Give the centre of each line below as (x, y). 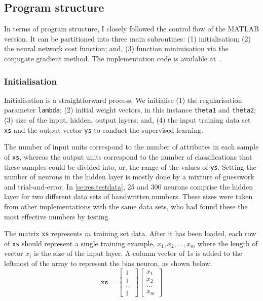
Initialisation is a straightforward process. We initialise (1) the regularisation (123, 100)
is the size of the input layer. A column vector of (109, 253)
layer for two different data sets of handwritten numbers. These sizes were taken (128, 196)
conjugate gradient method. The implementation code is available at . (113, 58)
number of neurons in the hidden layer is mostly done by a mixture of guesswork (129, 177)
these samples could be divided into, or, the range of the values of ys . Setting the (130, 166)
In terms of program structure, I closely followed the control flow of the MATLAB (131, 29)
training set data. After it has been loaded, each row (175, 233)
